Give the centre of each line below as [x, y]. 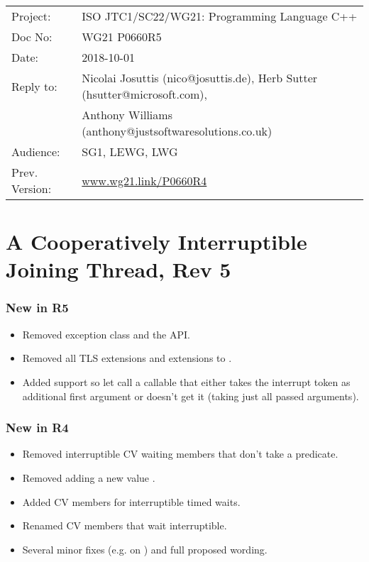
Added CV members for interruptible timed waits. [131, 501]
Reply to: [34, 86]
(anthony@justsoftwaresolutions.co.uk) [177, 131]
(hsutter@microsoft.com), [144, 94]
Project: [31, 16]
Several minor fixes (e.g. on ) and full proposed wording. [145, 549]
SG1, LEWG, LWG [130, 151]
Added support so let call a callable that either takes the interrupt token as [186, 381]
